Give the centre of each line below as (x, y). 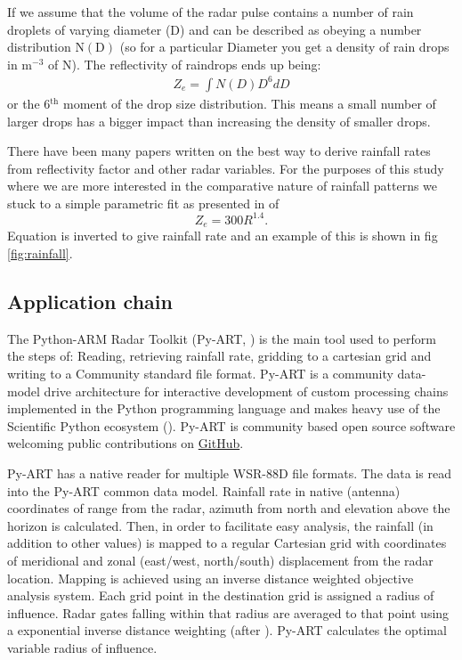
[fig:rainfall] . (40, 253)
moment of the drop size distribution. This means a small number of (249, 103)
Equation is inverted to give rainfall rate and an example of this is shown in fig (223, 236)
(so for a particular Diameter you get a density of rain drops (284, 47)
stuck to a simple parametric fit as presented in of (143, 203)
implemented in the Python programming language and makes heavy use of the (224, 408)
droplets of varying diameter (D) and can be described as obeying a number (215, 29)
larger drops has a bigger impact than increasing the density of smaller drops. (219, 121)
